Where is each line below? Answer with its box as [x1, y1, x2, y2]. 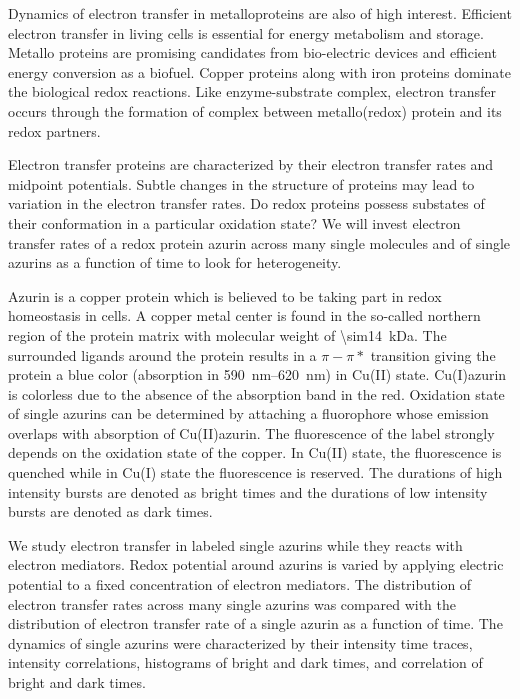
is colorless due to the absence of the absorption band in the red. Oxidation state [8, 383, 505, 404]
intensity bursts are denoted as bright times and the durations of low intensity [8, 481, 488, 502]
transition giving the [370, 344, 496, 365]
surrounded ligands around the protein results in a [8, 344, 317, 365]
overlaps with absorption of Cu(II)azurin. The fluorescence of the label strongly [8, 422, 495, 443]
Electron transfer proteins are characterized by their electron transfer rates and [8, 154, 494, 175]
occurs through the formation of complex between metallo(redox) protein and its [8, 100, 502, 121]
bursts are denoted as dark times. [8, 501, 213, 522]
